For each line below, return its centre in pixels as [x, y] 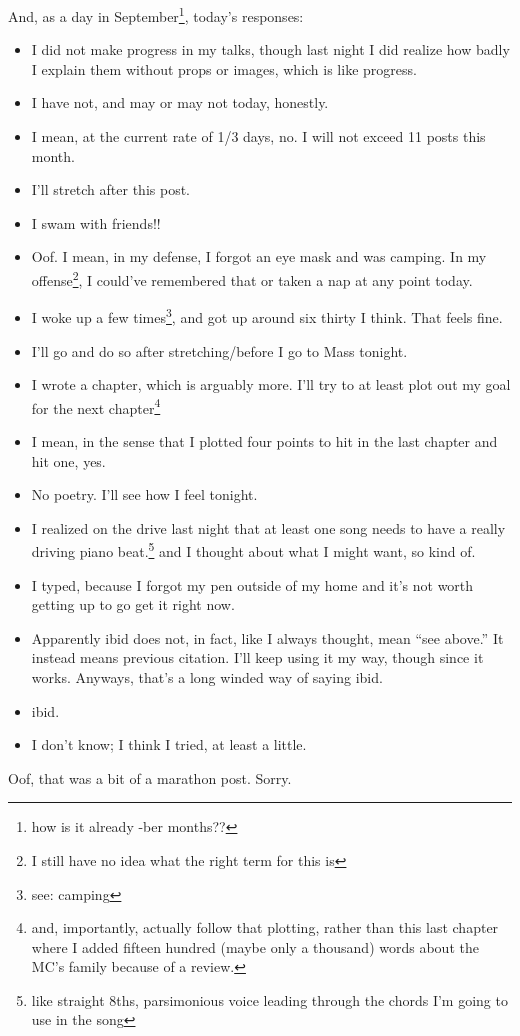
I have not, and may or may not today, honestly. [180, 102]
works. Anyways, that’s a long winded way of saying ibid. [207, 676]
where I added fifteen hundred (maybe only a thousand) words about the [255, 946]
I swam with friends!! [96, 222]
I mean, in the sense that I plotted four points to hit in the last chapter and [264, 440]
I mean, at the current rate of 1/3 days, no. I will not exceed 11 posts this [258, 136]
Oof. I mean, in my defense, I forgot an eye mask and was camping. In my [259, 256]
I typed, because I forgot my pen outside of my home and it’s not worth [252, 584]
